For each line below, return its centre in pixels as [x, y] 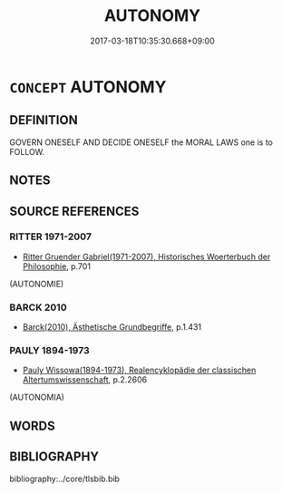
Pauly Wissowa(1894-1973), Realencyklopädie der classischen [139, 370]
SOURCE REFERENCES [74, 211]
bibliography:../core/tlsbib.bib [65, 478]
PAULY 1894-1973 [49, 351]
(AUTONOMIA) [37, 397]
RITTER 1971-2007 [51, 237]
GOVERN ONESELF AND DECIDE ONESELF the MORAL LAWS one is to [141, 142]
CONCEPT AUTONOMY [88, 87]
